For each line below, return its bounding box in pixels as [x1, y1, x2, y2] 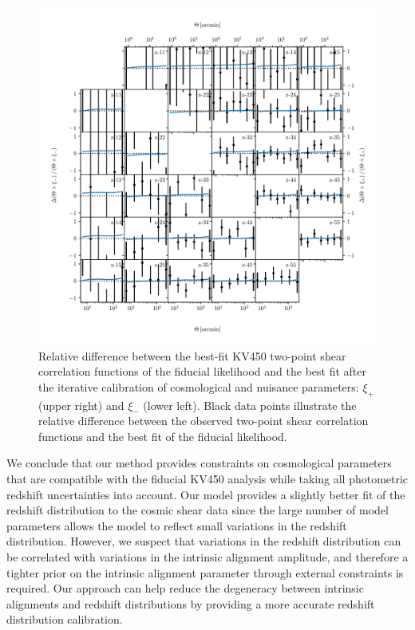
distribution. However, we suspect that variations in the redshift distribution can [6, 533, 401, 549]
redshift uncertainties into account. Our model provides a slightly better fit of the [6, 486, 405, 502]
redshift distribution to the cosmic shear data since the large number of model [6, 502, 389, 518]
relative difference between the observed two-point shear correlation [38, 412, 369, 429]
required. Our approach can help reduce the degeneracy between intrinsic [6, 580, 364, 597]
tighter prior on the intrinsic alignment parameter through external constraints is [6, 564, 404, 581]
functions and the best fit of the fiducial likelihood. [38, 427, 287, 444]
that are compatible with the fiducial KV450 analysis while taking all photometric [6, 470, 409, 486]
